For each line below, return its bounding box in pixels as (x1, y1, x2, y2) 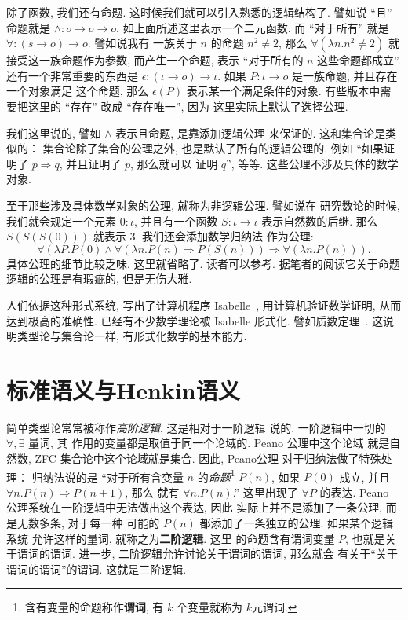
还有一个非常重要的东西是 (6, 67, 138, 83)
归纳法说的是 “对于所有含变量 (31, 468, 184, 485)
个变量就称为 (176, 599, 242, 615)
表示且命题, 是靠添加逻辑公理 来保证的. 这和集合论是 (115, 124, 385, 141)
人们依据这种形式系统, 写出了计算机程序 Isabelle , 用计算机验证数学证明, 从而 (6, 296, 402, 313)
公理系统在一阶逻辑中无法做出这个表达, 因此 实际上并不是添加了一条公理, (6, 499, 383, 515)
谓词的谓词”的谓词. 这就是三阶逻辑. (6, 560, 187, 577)
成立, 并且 (339, 468, 390, 485)
